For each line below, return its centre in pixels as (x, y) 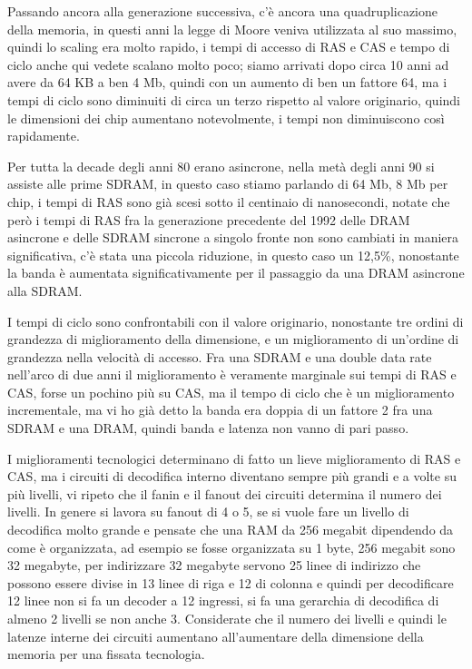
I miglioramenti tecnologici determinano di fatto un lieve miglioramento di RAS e (234, 458)
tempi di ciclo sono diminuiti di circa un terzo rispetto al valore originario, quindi (234, 99)
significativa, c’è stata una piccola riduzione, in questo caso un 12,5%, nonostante (233, 255)
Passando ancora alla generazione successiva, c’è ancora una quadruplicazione (222, 11)
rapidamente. (44, 136)
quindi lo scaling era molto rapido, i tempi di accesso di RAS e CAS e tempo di (229, 47)
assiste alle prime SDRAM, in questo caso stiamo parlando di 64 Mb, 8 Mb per (228, 184)
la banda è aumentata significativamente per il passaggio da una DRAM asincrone (236, 273)
